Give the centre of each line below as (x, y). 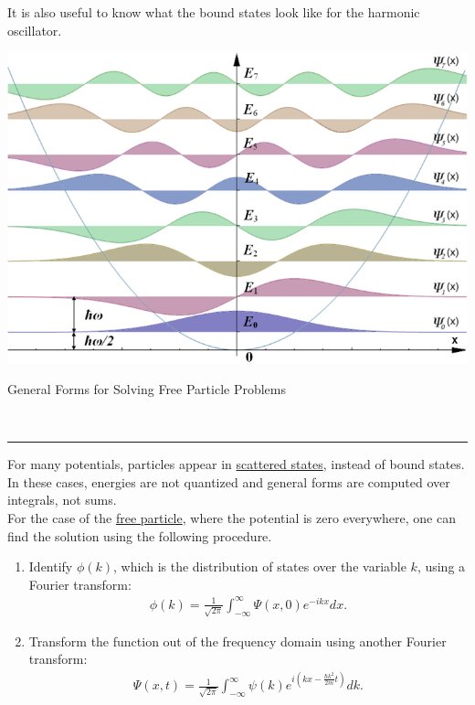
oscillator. (35, 30)
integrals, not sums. (62, 500)
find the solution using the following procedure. (140, 535)
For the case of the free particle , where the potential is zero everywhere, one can (232, 518)
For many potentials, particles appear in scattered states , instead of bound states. (236, 464)
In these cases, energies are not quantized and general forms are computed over (229, 481)
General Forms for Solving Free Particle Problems (147, 389)
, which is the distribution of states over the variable (260, 566)
